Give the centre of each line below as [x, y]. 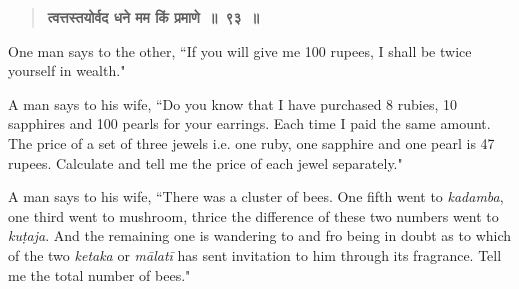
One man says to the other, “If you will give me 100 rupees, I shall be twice [240, 50]
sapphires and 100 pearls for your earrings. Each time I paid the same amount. [249, 123]
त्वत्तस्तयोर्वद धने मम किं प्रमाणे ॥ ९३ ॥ [153, 17]
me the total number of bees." [99, 274]
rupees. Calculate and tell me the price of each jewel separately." [205, 162]
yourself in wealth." [67, 70]
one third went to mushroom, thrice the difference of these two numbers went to [253, 215]
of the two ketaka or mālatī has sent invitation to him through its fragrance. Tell [255, 254]
